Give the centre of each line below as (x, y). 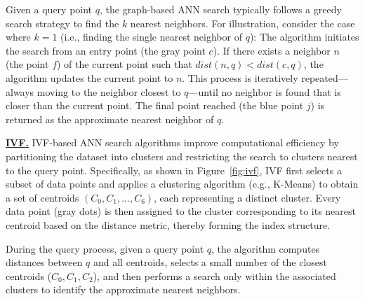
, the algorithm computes (266, 248)
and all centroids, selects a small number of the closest (210, 262)
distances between (44, 262)
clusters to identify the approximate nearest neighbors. (123, 289)
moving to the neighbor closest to (109, 91)
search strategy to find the (62, 23)
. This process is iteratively (240, 77)
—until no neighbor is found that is (265, 91)
